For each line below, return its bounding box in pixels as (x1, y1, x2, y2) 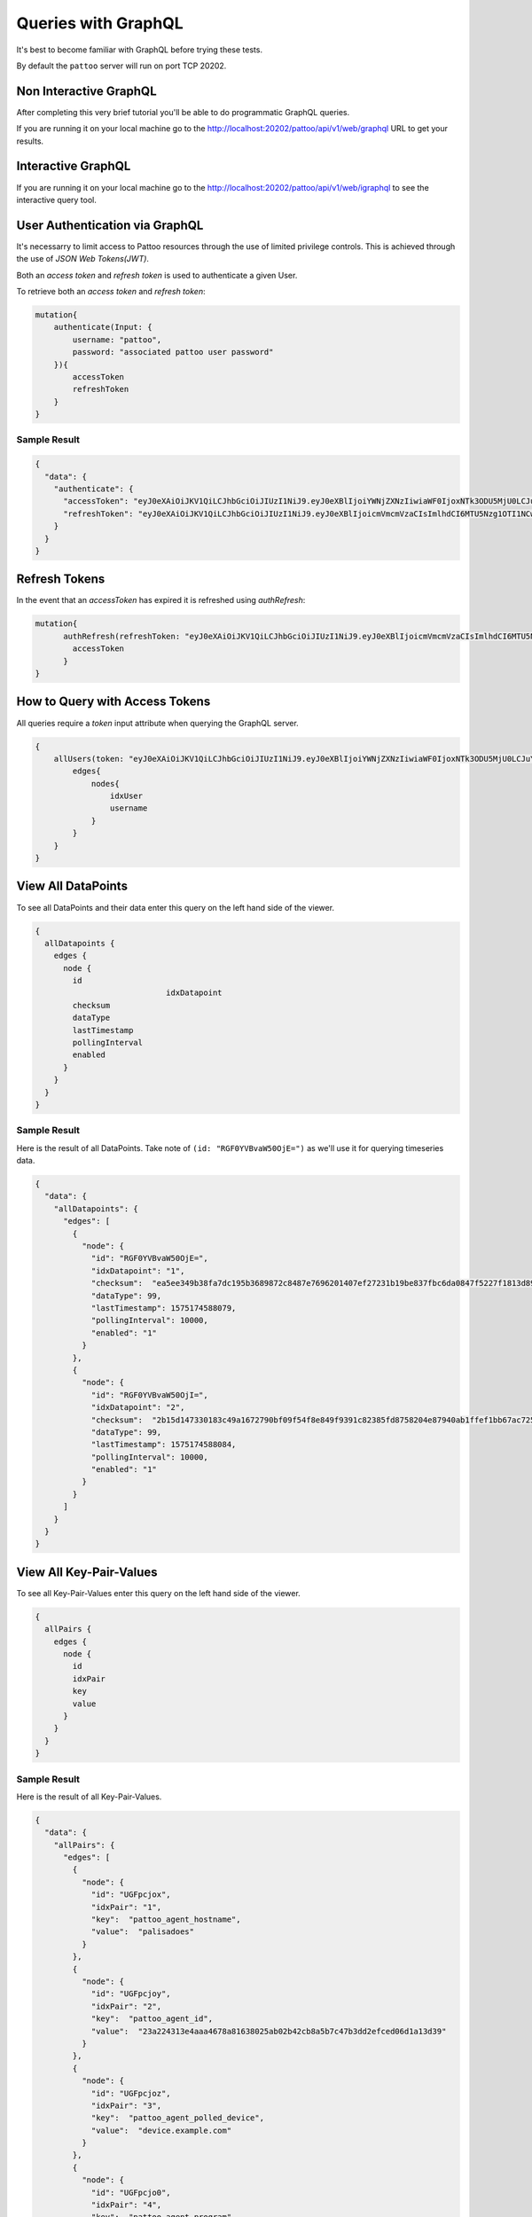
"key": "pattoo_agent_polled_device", (90, 2113, 265, 2123)
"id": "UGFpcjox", (90, 1890, 172, 1900)
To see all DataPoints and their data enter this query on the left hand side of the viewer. (16, 902, 335, 913)
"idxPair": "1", (90, 1902, 162, 1912)
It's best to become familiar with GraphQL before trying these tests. (16, 44, 263, 55)
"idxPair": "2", (90, 2001, 162, 2011)
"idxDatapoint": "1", (90, 1265, 185, 1276)
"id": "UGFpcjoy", (90, 1989, 172, 1999)
